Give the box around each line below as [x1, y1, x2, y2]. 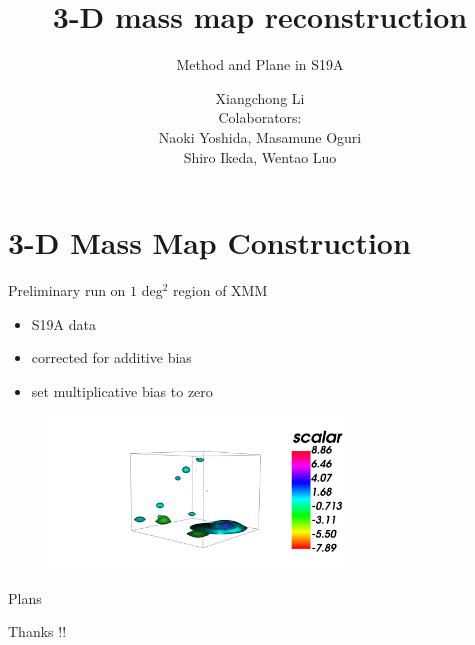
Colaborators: [218, 107, 302, 128]
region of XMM [173, 280, 268, 301]
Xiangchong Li [215, 87, 305, 108]
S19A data [31, 313, 96, 334]
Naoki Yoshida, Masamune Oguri [158, 126, 362, 147]
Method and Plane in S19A [176, 54, 344, 75]
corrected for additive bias [31, 347, 192, 368]
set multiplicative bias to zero [31, 380, 213, 401]
